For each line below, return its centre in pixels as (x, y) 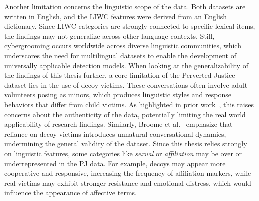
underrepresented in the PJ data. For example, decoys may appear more (115, 163)
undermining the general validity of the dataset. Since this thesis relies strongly (126, 144)
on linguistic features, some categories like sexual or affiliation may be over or (123, 153)
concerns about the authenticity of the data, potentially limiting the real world (125, 114)
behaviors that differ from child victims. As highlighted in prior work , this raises (129, 104)
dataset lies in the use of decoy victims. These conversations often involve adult (126, 85)
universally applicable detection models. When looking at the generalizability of (126, 65)
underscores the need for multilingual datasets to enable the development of (120, 55)
